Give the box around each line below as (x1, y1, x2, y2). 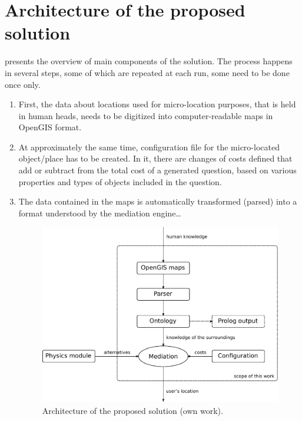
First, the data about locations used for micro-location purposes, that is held (18, 98, 296, 110)
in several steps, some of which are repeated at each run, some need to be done (5, 66, 290, 78)
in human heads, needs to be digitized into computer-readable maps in (18, 109, 273, 121)
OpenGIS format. (18, 121, 82, 133)
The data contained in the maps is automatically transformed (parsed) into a (18, 195, 297, 208)
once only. (5, 78, 41, 90)
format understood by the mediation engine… (18, 206, 181, 219)
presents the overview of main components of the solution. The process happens (5, 55, 293, 67)
